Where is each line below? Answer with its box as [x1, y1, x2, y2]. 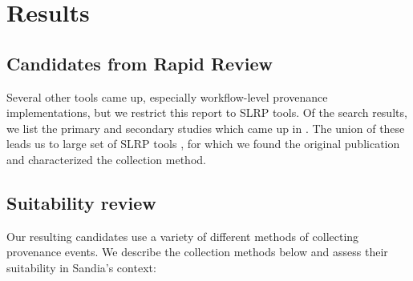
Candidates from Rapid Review [6, 50, 273, 75]
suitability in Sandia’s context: [6, 259, 156, 275]
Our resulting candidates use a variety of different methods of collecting [6, 227, 359, 244]
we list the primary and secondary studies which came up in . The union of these [6, 119, 405, 136]
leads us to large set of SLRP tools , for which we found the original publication [6, 135, 400, 152]
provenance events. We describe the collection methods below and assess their [6, 243, 388, 260]
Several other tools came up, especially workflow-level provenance [6, 88, 328, 105]
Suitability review [6, 190, 156, 215]
